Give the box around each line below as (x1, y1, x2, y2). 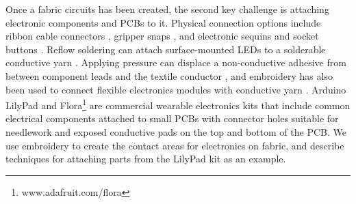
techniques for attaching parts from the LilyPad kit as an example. (5, 151, 286, 166)
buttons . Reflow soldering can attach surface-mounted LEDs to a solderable (5, 42, 326, 56)
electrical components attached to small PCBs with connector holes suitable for (5, 111, 339, 126)
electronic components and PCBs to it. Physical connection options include (5, 15, 321, 29)
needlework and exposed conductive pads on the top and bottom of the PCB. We (5, 125, 346, 139)
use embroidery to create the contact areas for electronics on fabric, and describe (5, 138, 344, 152)
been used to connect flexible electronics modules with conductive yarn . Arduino (5, 82, 346, 96)
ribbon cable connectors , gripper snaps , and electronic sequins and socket (5, 29, 319, 43)
